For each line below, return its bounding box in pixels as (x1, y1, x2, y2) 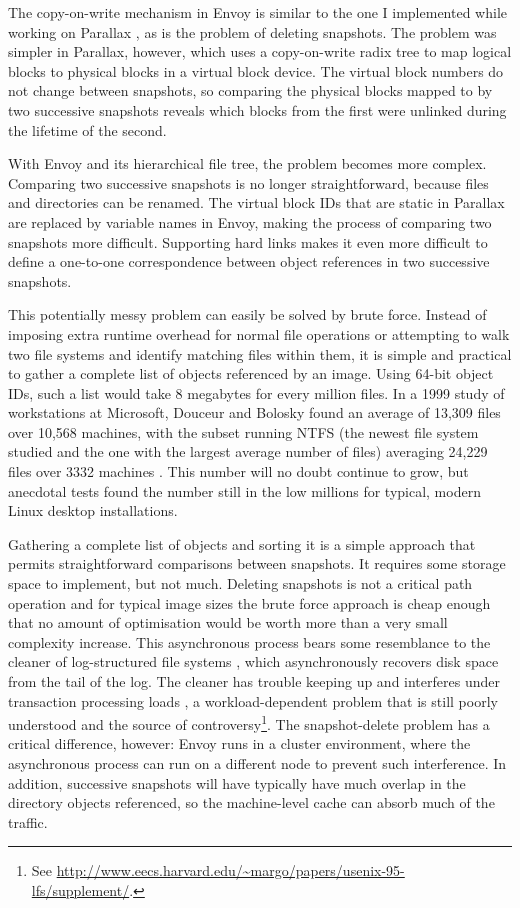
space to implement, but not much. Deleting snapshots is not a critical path (8, 573, 473, 594)
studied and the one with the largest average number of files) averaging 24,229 (8, 441, 488, 462)
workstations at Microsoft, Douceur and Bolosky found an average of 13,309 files (8, 402, 501, 423)
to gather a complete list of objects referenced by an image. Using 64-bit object (8, 363, 494, 384)
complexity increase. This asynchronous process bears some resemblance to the (8, 631, 491, 652)
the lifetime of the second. (8, 119, 167, 140)
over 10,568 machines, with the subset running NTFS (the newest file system (8, 421, 479, 442)
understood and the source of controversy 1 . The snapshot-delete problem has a (8, 711, 490, 734)
